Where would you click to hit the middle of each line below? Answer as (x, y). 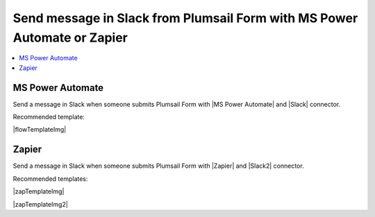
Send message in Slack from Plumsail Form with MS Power (185, 18)
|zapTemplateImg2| (41, 204)
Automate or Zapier (70, 37)
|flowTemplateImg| (40, 130)
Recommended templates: (50, 179)
